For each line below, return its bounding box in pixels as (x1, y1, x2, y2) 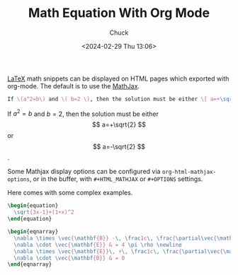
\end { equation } (7, 216, 52, 223)
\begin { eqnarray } (7, 228, 59, 235)
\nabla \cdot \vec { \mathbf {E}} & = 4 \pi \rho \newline (13, 241, 182, 248)
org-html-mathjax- (161, 168, 217, 176)
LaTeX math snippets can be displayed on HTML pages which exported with (7, 74, 229, 83)
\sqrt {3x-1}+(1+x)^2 (13, 209, 74, 216)
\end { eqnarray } (7, 261, 52, 268)
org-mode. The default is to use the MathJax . (7, 81, 140, 90)
